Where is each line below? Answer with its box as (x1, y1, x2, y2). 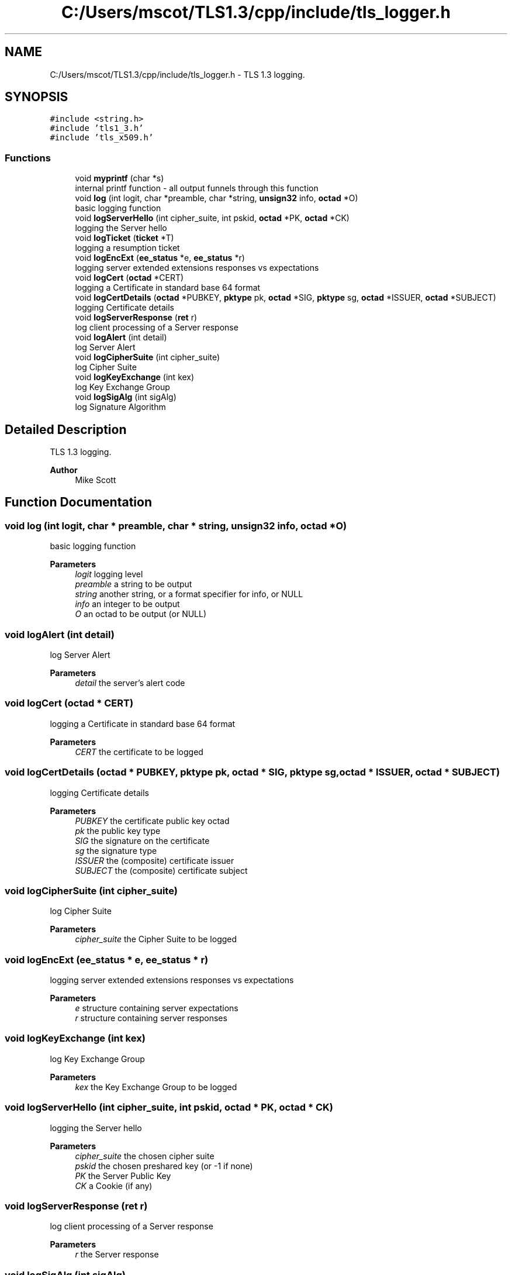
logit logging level (75, 569, 143, 580)
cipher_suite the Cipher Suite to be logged (75, 934, 237, 945)
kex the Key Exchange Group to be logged (75, 1081, 237, 1092)
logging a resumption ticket (75, 243, 180, 253)
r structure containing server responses (75, 1013, 227, 1023)
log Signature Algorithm (75, 402, 166, 412)
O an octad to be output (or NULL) (75, 609, 207, 619)
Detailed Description (5, 422, 127, 437)
